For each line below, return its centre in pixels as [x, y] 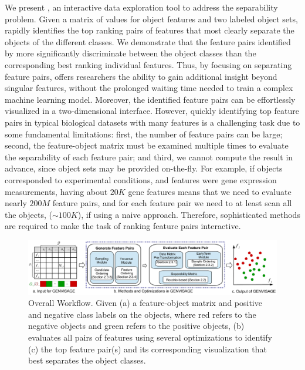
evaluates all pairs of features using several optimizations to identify [150, 337]
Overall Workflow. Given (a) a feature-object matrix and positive [145, 303]
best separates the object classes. [87, 360]
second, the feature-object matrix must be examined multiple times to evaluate [147, 145]
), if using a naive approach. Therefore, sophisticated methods [189, 214]
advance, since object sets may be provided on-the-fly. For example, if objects [144, 168]
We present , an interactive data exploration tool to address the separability [141, 7]
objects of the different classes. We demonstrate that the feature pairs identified [148, 41]
